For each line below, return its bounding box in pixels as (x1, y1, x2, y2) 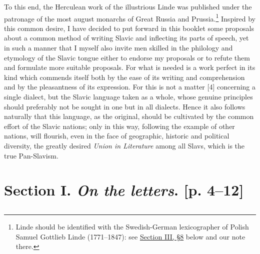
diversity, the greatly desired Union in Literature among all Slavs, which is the (4, 140, 245, 150)
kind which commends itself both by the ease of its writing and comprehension (4, 71, 245, 82)
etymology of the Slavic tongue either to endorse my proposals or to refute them (4, 52, 250, 62)
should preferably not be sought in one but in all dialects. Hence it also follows (4, 101, 245, 111)
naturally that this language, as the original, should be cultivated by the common (4, 111, 254, 121)
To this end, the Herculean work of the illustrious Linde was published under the (4, 1, 252, 11)
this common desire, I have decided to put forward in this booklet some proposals (4, 22, 254, 33)
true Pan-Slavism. (4, 150, 58, 160)
